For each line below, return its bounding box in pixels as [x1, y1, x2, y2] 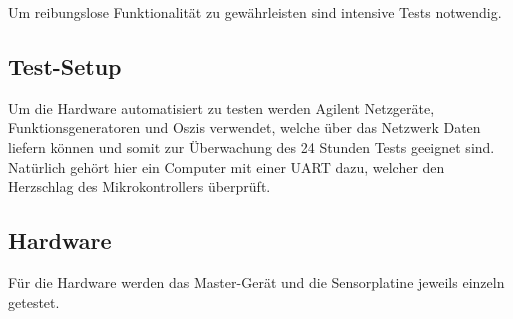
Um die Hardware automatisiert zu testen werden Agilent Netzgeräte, [8, 97, 435, 118]
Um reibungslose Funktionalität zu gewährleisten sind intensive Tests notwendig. [8, 2, 502, 22]
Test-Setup [8, 50, 122, 81]
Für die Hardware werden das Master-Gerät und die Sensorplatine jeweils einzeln [8, 271, 505, 292]
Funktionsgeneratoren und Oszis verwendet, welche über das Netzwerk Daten [8, 117, 481, 138]
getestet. [8, 291, 60, 312]
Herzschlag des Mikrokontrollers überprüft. [8, 176, 271, 197]
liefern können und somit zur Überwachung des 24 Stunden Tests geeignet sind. [8, 136, 495, 157]
